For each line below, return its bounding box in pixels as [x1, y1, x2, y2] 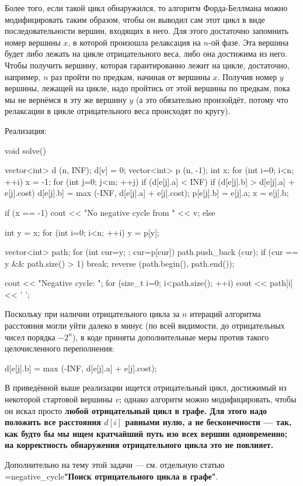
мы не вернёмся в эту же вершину [5, 93, 127, 105]
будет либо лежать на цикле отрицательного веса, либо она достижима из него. [5, 47, 287, 60]
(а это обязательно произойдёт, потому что [135, 93, 288, 105]
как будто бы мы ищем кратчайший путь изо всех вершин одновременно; [5, 427, 288, 439]
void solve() [5, 144, 46, 156]
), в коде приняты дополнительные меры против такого [72, 330, 269, 343]
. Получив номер [217, 70, 277, 82]
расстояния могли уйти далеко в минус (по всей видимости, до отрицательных [5, 319, 285, 332]
